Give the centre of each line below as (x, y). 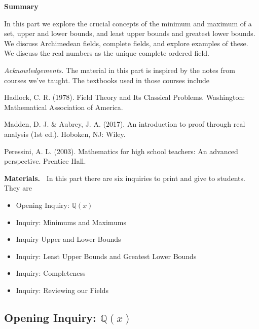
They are (18, 188)
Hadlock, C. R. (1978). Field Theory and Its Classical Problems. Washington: (125, 97)
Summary (21, 6)
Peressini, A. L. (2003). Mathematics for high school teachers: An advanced (121, 151)
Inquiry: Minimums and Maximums (71, 222)
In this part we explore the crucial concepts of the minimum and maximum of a (128, 23)
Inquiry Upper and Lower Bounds (68, 239)
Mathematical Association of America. (64, 107)
